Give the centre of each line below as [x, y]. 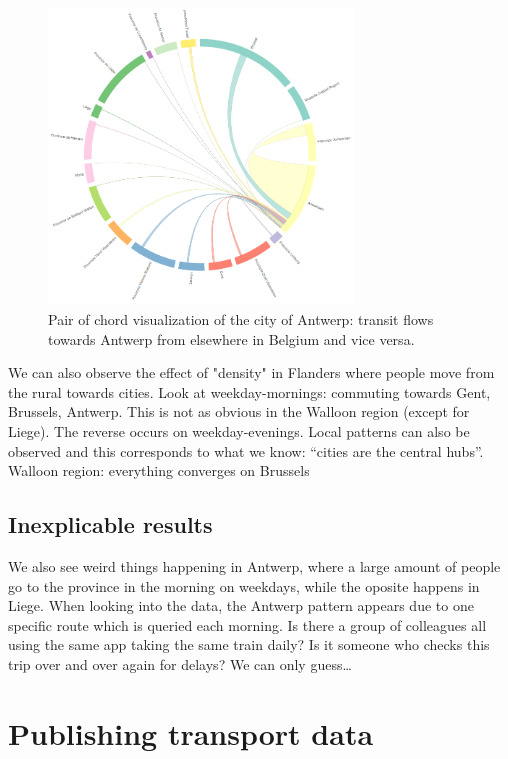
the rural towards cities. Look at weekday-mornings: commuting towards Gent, [249, 391]
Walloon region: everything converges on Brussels [159, 470]
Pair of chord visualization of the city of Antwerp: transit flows [241, 319]
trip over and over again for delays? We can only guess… [180, 663]
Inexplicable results [110, 524]
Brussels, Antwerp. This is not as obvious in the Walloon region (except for [239, 411]
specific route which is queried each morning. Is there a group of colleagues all [247, 624]
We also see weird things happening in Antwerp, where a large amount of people [254, 565]
